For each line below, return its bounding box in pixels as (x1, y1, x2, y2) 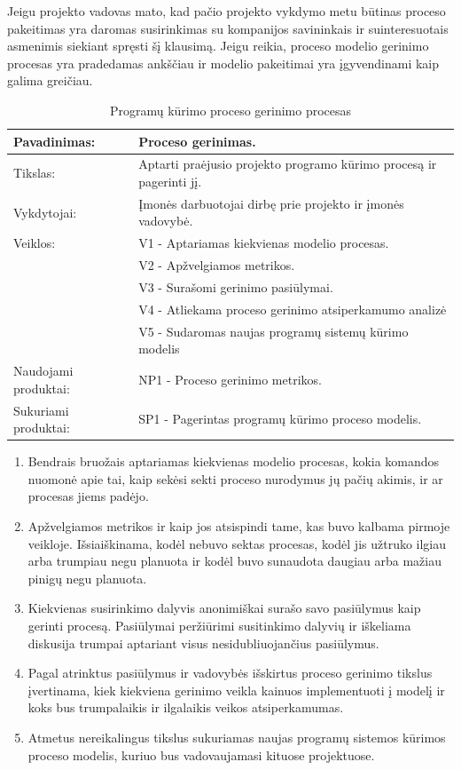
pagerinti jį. (138, 172, 202, 190)
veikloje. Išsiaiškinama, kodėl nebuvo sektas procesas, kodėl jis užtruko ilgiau (27, 534, 447, 552)
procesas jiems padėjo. (27, 487, 149, 505)
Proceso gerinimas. (138, 131, 256, 150)
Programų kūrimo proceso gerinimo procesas (109, 100, 352, 119)
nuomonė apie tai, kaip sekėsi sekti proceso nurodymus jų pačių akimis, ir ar (27, 469, 443, 488)
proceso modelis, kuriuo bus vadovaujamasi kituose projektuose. (27, 745, 375, 764)
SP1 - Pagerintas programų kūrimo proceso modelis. (138, 409, 422, 428)
